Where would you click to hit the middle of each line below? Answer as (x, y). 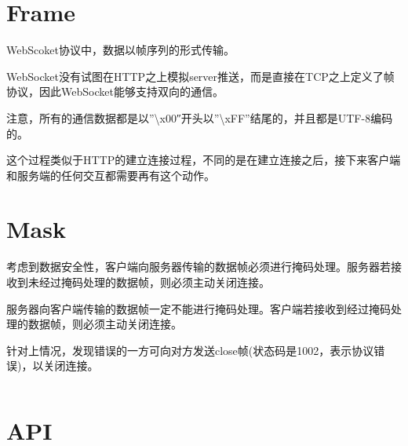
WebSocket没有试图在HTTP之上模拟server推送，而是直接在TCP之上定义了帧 (200, 76)
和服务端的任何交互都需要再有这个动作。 (111, 175)
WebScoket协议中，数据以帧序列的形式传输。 (120, 50)
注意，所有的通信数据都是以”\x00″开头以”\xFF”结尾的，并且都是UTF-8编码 (200, 117)
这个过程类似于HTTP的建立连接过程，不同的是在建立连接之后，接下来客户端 (204, 160)
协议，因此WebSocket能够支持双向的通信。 (115, 91)
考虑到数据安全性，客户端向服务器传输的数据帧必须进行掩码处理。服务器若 (199, 267)
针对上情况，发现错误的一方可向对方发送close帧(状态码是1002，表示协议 (190, 350)
